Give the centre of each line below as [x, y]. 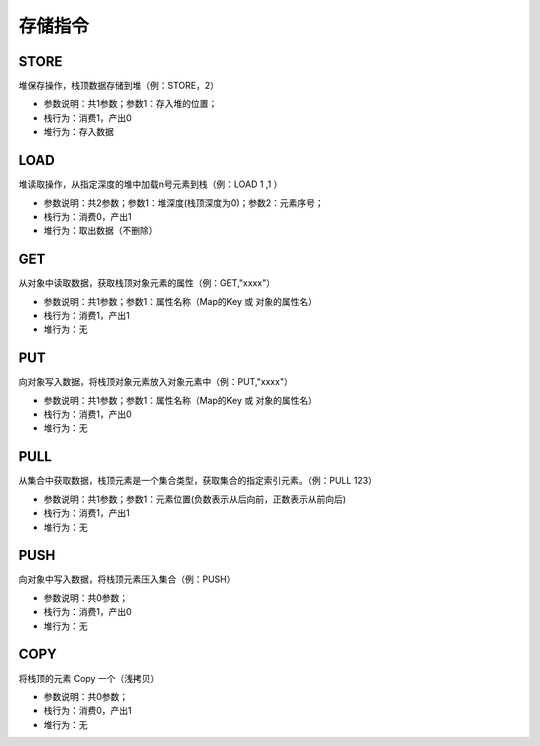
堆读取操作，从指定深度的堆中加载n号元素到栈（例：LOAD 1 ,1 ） [150, 184]
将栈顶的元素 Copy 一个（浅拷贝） [89, 678]
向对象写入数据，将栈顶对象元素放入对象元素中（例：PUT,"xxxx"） [156, 382]
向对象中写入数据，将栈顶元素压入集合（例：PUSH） [127, 579]
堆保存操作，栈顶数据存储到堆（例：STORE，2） [119, 86]
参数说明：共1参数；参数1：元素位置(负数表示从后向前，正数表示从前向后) [195, 499]
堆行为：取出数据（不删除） [100, 231]
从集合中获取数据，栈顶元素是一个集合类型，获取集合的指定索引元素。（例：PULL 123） [198, 481]
